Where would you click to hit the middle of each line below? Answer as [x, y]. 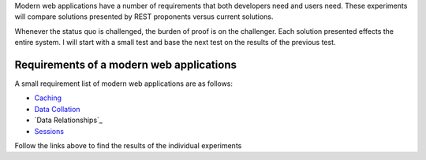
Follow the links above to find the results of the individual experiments [128, 146]
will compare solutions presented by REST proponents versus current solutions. [144, 17]
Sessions [49, 131]
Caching [48, 98]
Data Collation [57, 109]
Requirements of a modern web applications [125, 64]
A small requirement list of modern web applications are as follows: [123, 84]
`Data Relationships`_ [68, 120]
